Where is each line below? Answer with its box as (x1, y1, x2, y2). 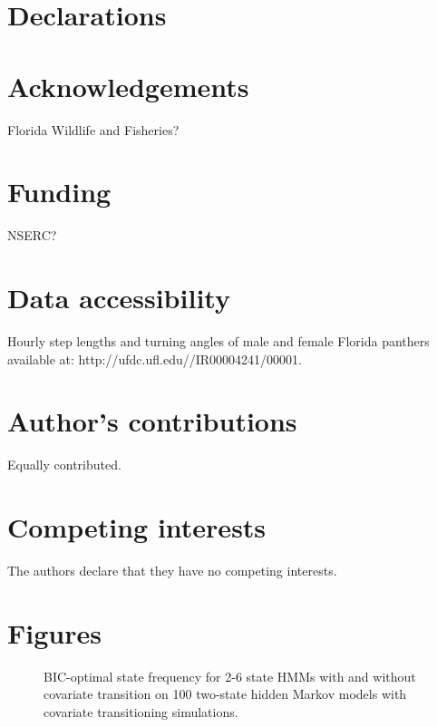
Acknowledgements (7, 67, 249, 104)
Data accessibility (7, 279, 230, 315)
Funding (7, 173, 112, 210)
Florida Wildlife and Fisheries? (7, 120, 180, 139)
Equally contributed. (7, 455, 121, 474)
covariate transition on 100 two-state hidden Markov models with (44, 684, 407, 703)
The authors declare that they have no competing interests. (7, 560, 337, 579)
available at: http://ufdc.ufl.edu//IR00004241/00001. (7, 349, 302, 368)
